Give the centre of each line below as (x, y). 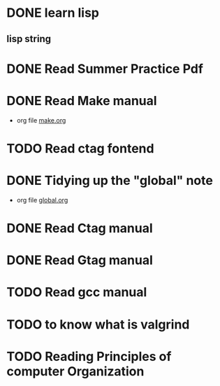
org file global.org (42, 200)
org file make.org (41, 120)
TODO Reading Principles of (89, 356)
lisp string (29, 39)
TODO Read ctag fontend (80, 148)
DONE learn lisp (53, 13)
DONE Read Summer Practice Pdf (105, 69)
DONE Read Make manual (82, 101)
